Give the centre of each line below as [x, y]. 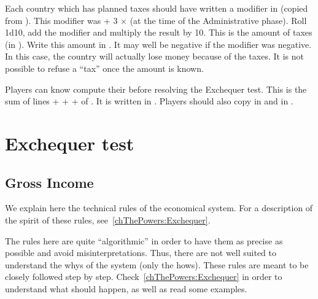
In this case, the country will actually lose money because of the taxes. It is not [154, 56]
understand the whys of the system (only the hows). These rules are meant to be [157, 264]
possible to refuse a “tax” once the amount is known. [104, 68]
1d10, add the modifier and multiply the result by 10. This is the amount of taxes [159, 32]
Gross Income [49, 182]
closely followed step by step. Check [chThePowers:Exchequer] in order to [144, 277]
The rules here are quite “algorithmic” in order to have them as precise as [144, 240]
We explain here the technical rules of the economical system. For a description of [159, 208]
